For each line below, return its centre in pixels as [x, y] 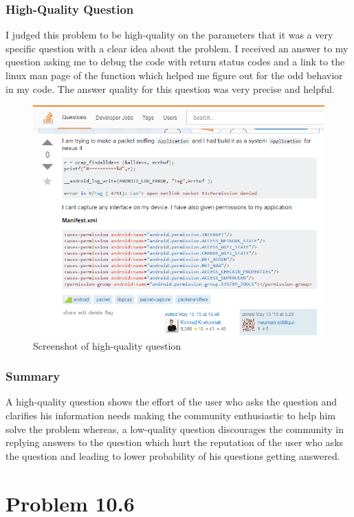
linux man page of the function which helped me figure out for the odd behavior [174, 75]
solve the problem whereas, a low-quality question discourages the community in [175, 429]
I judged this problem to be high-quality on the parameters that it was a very [169, 35]
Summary [33, 376]
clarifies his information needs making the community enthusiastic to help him [170, 415]
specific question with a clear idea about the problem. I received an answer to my [177, 48]
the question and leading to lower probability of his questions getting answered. [173, 455]
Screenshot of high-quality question [107, 345]
